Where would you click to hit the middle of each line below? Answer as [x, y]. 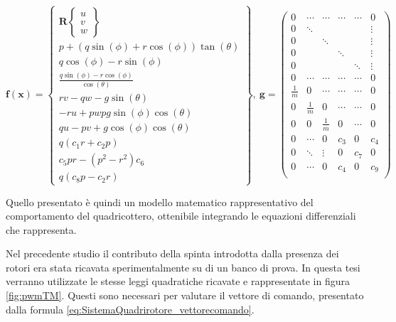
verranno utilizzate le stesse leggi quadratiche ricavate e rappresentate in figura [178, 281]
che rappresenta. [41, 229]
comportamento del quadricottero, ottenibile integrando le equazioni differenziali [181, 216]
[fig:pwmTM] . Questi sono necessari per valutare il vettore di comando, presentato [185, 295]
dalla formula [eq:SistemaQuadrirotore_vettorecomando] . [130, 309]
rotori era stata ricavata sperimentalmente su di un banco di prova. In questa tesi [183, 267]
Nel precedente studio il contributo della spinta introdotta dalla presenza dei [172, 253]
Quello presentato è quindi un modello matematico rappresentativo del [160, 202]
